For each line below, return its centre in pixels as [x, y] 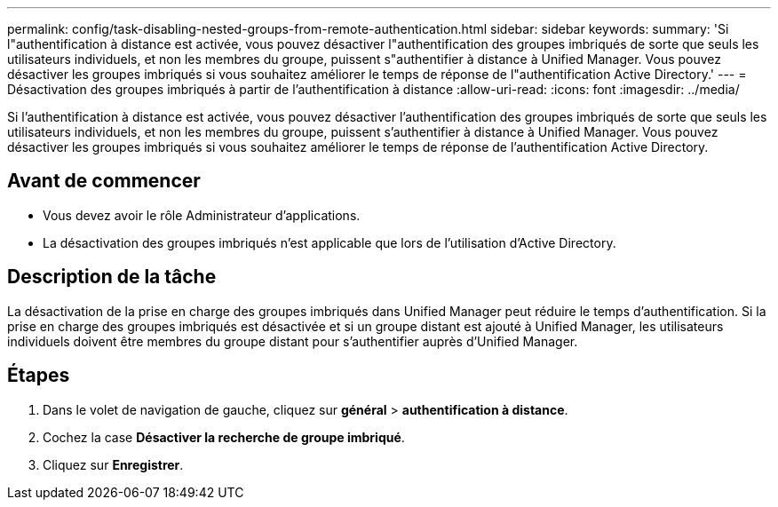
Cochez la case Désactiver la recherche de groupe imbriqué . [224, 437]
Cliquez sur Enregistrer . [113, 464]
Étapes [39, 376]
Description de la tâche [112, 277]
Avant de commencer [104, 181]
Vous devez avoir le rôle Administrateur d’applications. [202, 215]
